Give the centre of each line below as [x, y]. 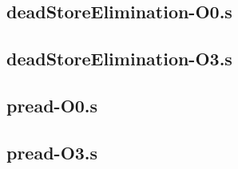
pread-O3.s [52, 152]
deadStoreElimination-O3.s [119, 59]
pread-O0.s [52, 105]
